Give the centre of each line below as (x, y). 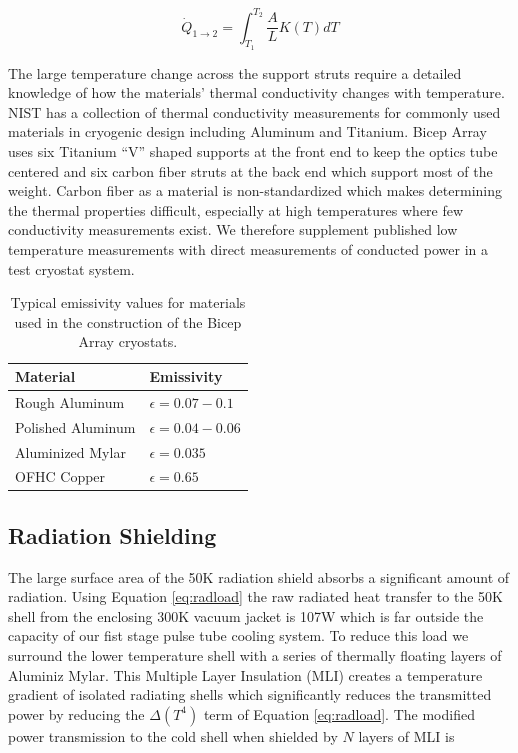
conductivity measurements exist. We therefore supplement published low (233, 229)
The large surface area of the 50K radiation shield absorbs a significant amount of (259, 576)
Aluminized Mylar (70, 451)
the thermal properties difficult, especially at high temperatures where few (236, 209)
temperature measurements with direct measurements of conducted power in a (248, 249)
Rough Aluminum (70, 401)
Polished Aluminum (75, 426)
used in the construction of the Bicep (128, 321)
